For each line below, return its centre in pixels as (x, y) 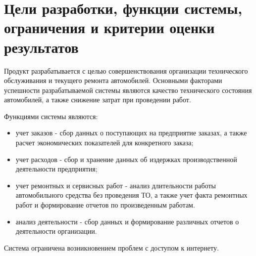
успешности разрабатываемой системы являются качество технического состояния (128, 90)
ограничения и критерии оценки (109, 27)
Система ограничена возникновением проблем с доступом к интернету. (111, 247)
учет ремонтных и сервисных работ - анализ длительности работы (116, 185)
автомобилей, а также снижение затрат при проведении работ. (98, 100)
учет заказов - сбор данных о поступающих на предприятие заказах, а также (131, 133)
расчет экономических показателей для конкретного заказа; (104, 143)
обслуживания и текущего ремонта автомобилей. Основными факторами (113, 80)
